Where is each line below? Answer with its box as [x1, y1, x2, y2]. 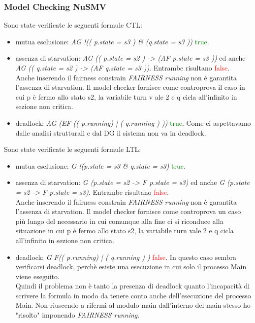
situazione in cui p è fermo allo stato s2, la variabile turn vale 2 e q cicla [15, 225, 234, 236]
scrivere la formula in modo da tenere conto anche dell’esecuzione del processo [15, 290, 251, 300]
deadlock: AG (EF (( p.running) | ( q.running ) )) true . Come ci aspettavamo [15, 117, 251, 128]
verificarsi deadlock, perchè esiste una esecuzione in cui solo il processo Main [15, 261, 247, 272]
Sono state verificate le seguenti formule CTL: [4, 20, 142, 30]
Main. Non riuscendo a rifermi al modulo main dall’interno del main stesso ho [15, 300, 251, 310]
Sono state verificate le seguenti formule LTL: [4, 144, 141, 154]
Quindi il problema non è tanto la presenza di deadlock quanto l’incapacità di [15, 281, 250, 291]
